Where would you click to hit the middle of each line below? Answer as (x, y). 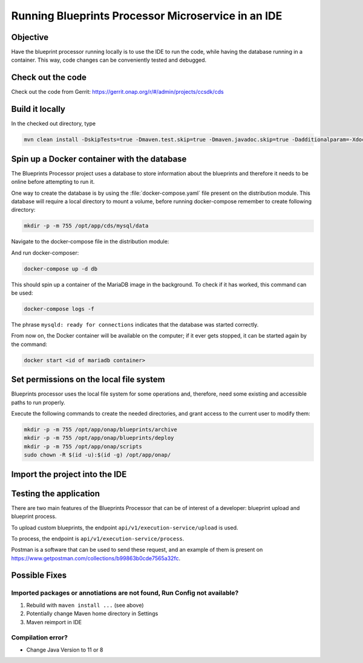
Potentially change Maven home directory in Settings (92, 613)
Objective (30, 37)
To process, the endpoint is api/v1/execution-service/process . (98, 538)
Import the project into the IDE (69, 474)
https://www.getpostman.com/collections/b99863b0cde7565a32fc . (96, 558)
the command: (29, 344)
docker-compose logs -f (59, 309)
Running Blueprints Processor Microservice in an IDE (147, 16)
